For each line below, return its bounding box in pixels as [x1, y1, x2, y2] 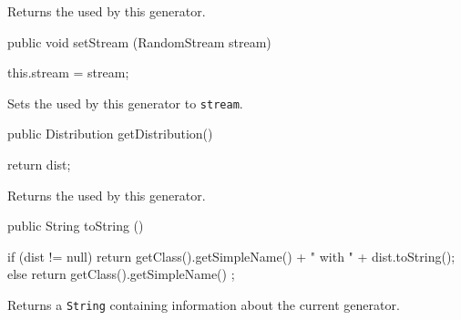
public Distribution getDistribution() [7, 124, 213, 143]
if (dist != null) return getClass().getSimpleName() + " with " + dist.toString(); [7, 246, 456, 265]
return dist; [7, 155, 71, 174]
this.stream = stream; [7, 63, 129, 82]
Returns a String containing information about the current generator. [7, 295, 400, 314]
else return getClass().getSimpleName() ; [7, 264, 235, 284]
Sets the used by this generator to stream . [7, 93, 243, 112]
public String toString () [7, 216, 144, 235]
